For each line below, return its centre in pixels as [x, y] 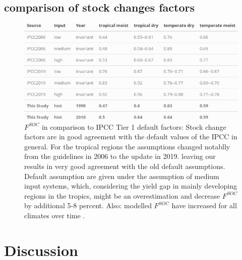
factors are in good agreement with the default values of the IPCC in [131, 137]
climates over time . [55, 215]
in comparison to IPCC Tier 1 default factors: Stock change [134, 126]
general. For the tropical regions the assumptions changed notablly [127, 146]
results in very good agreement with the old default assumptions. [125, 166]
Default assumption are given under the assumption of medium [122, 176]
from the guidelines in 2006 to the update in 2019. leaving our [120, 156]
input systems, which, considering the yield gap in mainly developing [131, 186]
